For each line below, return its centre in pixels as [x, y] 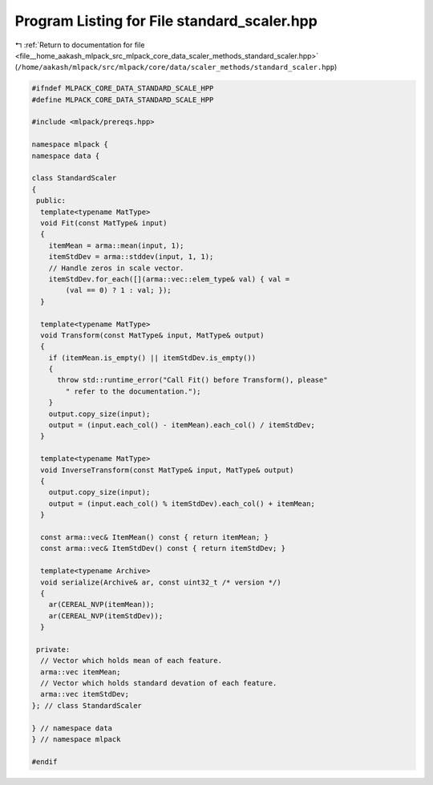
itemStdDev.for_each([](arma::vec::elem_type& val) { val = [169, 279]
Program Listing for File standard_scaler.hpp [166, 21]
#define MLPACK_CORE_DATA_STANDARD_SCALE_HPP [123, 99]
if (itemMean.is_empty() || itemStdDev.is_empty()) [152, 358]
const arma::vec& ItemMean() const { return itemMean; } [154, 537]
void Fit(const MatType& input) [104, 223]
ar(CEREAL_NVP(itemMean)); [102, 605]
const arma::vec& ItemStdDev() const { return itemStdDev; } [163, 548]
